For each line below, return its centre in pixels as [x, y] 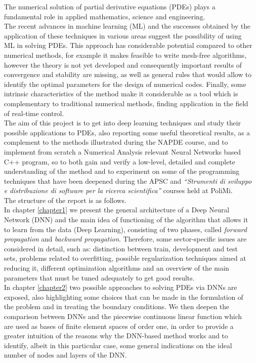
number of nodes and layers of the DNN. [65, 355]
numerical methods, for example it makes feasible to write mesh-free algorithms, [125, 55]
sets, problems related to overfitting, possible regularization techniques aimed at [125, 258]
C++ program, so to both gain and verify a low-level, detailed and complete [120, 161]
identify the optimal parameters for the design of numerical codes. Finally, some [125, 84]
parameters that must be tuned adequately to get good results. [99, 277]
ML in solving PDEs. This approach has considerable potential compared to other [128, 45]
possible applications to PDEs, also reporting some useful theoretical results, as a [127, 132]
